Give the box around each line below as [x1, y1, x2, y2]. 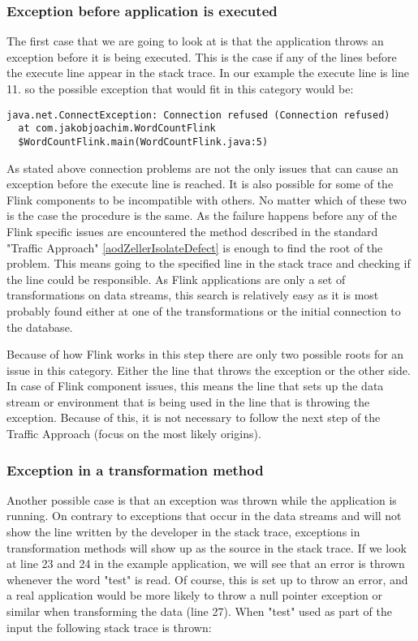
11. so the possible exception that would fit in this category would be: [6, 80, 354, 97]
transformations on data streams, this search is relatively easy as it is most [6, 286, 379, 303]
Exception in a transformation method [6, 459, 264, 480]
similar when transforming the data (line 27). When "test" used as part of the [6, 603, 392, 620]
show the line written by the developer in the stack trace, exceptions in [6, 523, 360, 540]
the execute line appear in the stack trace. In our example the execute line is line [6, 64, 410, 81]
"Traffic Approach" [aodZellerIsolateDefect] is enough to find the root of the [6, 239, 383, 256]
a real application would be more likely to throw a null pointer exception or [6, 587, 382, 604]
